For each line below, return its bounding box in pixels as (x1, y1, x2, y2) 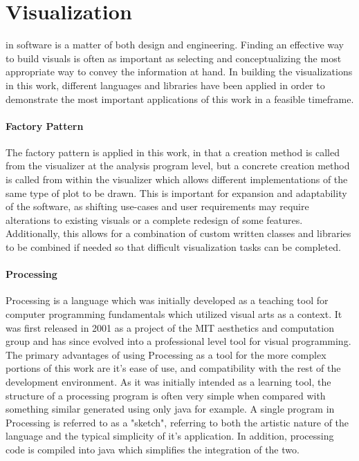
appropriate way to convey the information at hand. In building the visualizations (6, 64, 353, 79)
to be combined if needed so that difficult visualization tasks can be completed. (6, 240, 341, 254)
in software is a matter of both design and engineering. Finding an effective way (6, 37, 344, 52)
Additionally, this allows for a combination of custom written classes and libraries (6, 226, 351, 241)
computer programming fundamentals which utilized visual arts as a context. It (6, 307, 342, 321)
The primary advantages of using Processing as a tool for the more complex (6, 347, 326, 361)
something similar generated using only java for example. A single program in (6, 402, 335, 416)
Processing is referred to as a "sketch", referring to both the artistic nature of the (6, 415, 349, 429)
